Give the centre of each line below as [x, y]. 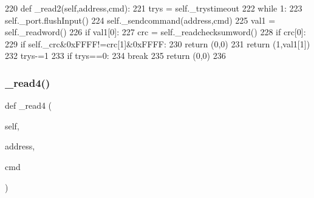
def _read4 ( [29, 105]
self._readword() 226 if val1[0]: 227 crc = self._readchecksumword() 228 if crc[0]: [155, 32]
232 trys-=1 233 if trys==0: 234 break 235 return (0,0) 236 [115, 56]
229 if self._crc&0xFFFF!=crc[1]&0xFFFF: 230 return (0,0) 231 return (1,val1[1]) [158, 43]
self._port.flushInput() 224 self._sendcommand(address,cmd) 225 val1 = [140, 20]
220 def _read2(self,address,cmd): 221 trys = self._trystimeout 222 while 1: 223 [154, 8]
